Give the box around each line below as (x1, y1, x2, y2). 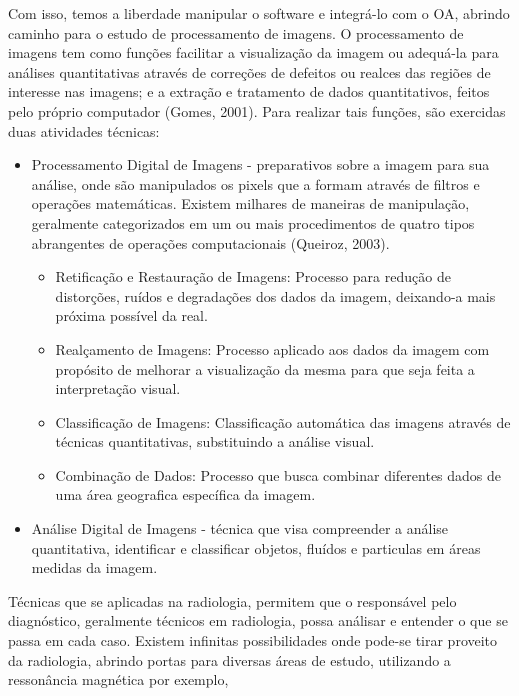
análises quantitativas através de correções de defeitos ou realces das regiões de (8, 61, 491, 82)
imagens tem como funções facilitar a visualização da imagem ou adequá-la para (8, 42, 499, 63)
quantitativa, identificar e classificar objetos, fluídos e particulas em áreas (31, 537, 481, 558)
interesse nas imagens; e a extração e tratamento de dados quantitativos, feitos (8, 81, 490, 102)
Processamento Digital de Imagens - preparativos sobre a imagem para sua (31, 154, 490, 175)
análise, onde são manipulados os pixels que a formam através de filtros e (31, 173, 480, 194)
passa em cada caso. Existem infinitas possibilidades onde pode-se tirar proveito (8, 630, 498, 651)
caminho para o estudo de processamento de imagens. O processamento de (8, 22, 464, 43)
